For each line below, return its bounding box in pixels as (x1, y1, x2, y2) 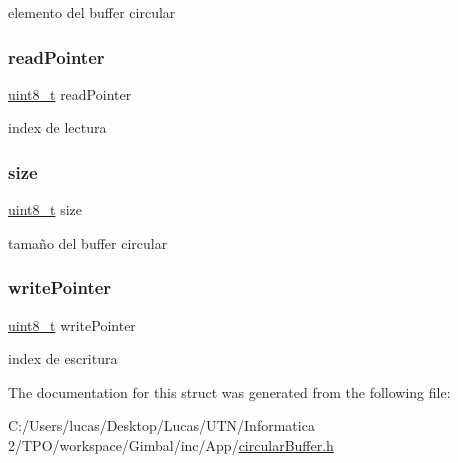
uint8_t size (8, 199, 82, 220)
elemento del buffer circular (8, 2, 176, 22)
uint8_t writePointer (8, 314, 136, 335)
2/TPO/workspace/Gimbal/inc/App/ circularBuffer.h (8, 435, 334, 455)
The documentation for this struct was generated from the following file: (8, 381, 451, 402)
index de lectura (8, 117, 107, 138)
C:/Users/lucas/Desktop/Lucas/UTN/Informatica (8, 415, 315, 436)
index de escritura (8, 348, 118, 369)
